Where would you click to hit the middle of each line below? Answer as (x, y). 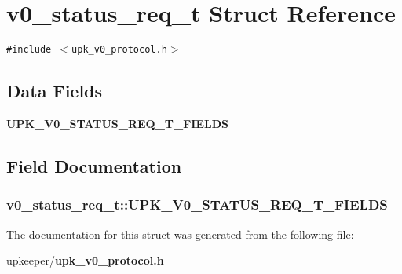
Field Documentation (94, 165)
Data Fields (55, 91)
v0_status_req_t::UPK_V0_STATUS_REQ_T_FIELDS (197, 205)
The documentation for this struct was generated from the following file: (180, 234)
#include (29, 50)
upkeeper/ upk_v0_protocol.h (85, 260)
